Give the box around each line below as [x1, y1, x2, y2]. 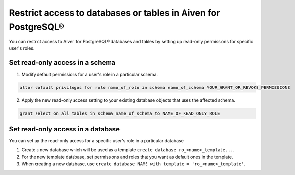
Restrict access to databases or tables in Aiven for [9, 7, 220, 18]
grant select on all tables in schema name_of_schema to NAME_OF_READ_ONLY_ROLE [19, 110, 220, 116]
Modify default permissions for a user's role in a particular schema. [21, 71, 158, 77]
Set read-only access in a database [9, 125, 120, 133]
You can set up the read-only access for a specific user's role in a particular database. [9, 138, 185, 144]
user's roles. [9, 45, 35, 51]
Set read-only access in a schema [9, 58, 116, 67]
